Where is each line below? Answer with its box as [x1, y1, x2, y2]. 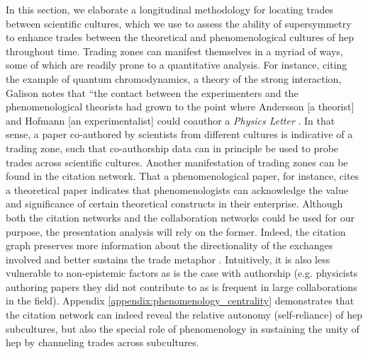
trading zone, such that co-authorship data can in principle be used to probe [6, 140, 339, 155]
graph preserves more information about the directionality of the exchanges [6, 238, 333, 253]
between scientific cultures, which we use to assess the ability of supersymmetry [6, 16, 352, 30]
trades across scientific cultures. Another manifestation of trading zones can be [6, 154, 348, 169]
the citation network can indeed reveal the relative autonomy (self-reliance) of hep [6, 307, 363, 322]
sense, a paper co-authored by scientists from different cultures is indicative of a [6, 127, 353, 142]
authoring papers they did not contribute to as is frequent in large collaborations [6, 279, 357, 294]
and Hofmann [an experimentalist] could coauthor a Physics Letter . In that [6, 113, 335, 127]
